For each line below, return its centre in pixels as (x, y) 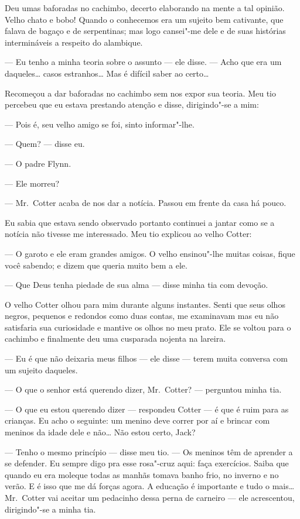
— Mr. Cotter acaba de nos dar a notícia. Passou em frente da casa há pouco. (146, 203)
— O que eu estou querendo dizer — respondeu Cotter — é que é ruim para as (147, 409)
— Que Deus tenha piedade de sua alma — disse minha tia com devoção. (137, 285)
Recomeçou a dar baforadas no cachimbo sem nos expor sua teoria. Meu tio (141, 93)
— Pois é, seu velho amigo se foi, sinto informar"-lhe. (100, 124)
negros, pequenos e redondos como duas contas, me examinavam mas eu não (142, 316)
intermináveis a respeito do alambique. (74, 42)
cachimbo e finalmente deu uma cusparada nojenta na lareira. (115, 338)
